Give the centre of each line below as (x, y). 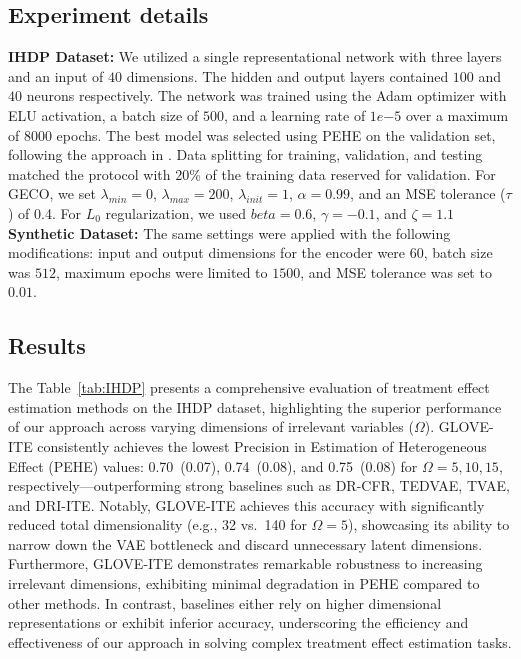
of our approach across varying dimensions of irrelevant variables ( (211, 426)
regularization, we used (176, 212)
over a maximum (457, 114)
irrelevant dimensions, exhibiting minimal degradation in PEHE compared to (244, 583)
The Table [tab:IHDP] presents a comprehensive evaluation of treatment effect (249, 387)
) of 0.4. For (44, 212)
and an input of (56, 75)
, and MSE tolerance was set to (396, 271)
